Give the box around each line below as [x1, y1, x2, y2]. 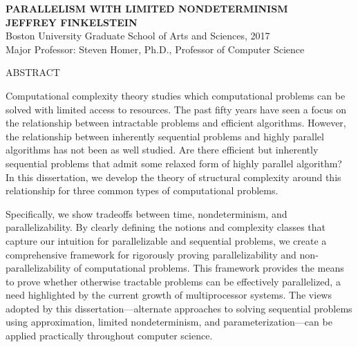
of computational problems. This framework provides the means [73, 261, 344, 275]
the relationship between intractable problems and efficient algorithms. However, [6, 115, 346, 130]
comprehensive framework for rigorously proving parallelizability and [6, 247, 296, 261]
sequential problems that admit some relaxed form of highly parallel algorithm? [6, 156, 342, 170]
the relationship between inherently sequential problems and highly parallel [6, 129, 324, 143]
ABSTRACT [6, 65, 60, 79]
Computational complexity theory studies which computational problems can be [6, 88, 346, 102]
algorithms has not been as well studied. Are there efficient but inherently [6, 142, 319, 157]
